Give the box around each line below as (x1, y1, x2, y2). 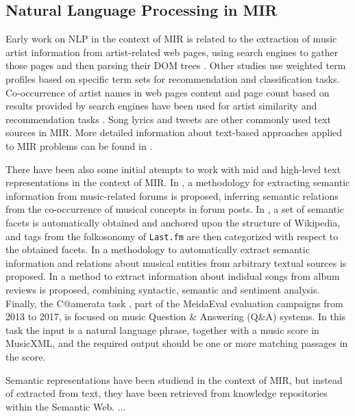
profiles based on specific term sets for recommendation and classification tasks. (5, 71, 340, 86)
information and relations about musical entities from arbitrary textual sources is (5, 255, 347, 270)
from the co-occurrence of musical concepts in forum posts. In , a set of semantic (5, 202, 345, 216)
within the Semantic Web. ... (5, 399, 126, 413)
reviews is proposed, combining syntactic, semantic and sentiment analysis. (5, 282, 320, 296)
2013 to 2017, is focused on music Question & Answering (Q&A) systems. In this (5, 309, 346, 324)
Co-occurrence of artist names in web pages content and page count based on (5, 85, 330, 99)
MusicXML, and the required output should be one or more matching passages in (5, 336, 348, 350)
